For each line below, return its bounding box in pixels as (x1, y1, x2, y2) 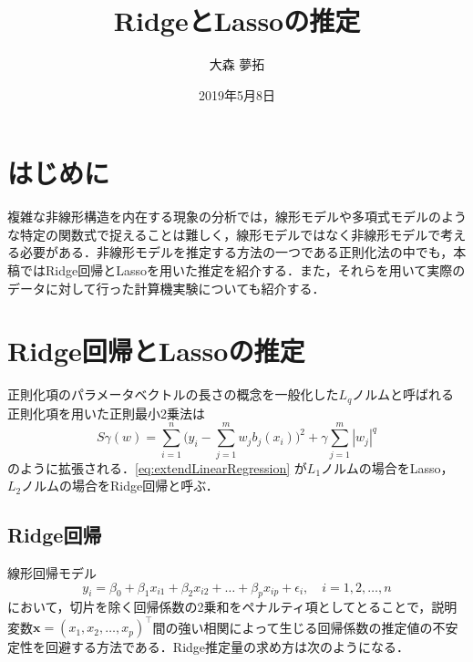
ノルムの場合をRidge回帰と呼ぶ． (21, 476, 219, 495)
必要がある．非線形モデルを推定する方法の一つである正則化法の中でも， (19, 243, 454, 262)
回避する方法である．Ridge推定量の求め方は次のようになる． (45, 637, 410, 657)
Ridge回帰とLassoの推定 (7, 332, 305, 369)
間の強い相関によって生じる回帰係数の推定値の (152, 617, 433, 636)
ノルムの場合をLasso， (321, 458, 454, 477)
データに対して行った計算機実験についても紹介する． (7, 278, 325, 297)
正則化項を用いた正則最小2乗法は (7, 403, 205, 422)
